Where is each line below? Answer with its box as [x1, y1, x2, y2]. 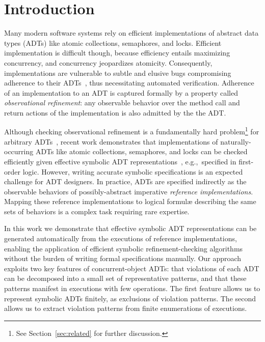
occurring [4, 146, 34, 157]
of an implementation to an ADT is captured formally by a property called [4, 87, 238, 98]
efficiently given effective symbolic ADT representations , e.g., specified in [4, 156, 236, 166]
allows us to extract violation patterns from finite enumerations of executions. [4, 303, 247, 313]
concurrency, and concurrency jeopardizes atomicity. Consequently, [4, 57, 213, 68]
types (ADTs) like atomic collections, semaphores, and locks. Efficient [4, 37, 222, 48]
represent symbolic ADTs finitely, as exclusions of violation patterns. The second [4, 293, 256, 303]
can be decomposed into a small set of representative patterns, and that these [4, 273, 247, 283]
